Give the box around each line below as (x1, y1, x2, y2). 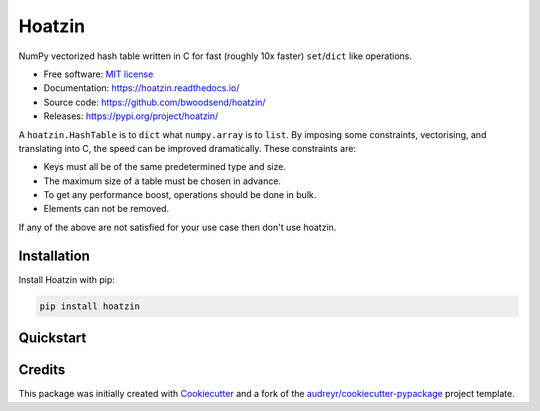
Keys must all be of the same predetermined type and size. (43, 161, 287, 173)
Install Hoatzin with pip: (18, 273, 115, 285)
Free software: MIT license (43, 68, 154, 80)
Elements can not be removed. (43, 203, 170, 215)
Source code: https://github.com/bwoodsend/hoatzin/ (43, 96, 266, 108)
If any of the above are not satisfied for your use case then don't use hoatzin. (18, 221, 337, 233)
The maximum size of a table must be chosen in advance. (43, 175, 282, 187)
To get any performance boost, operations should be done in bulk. (43, 189, 317, 201)
